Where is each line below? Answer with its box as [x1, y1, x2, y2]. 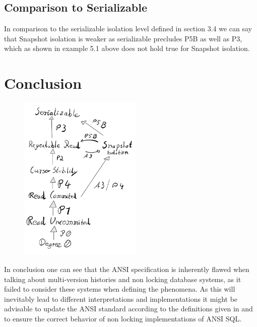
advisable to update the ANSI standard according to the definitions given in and [4, 303, 253, 314]
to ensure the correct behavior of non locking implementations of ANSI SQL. [4, 313, 242, 324]
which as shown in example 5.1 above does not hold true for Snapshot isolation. [4, 43, 250, 53]
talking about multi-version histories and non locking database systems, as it [4, 274, 241, 284]
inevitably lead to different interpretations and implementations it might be [4, 293, 238, 304]
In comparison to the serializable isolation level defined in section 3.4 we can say [4, 23, 252, 34]
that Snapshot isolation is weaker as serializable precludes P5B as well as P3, [4, 33, 242, 43]
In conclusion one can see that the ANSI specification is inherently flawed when [4, 264, 249, 275]
